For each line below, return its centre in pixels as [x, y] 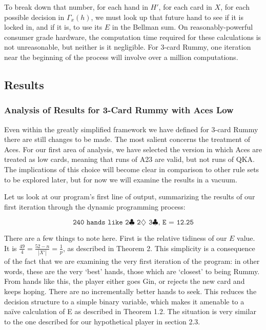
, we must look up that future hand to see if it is [167, 17]
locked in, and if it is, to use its [53, 27]
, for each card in [185, 7]
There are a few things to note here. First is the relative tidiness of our [116, 238]
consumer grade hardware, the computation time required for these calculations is [133, 37]
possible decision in [34, 17]
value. [246, 238]
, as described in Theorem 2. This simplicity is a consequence [159, 248]
